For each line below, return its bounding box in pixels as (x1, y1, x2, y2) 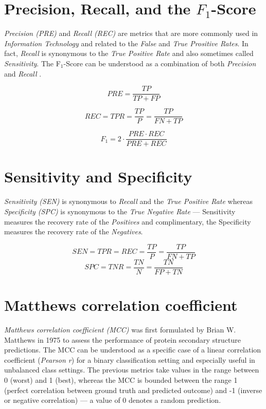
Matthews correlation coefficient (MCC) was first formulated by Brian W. (4, 324, 236, 335)
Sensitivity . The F (4, 58, 61, 68)
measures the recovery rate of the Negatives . (4, 226, 143, 237)
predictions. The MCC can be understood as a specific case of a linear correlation (4, 344, 261, 355)
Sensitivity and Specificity (4, 166, 192, 187)
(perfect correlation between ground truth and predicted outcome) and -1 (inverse (4, 384, 262, 395)
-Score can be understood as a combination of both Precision (63, 58, 256, 68)
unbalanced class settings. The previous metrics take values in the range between (4, 364, 259, 375)
